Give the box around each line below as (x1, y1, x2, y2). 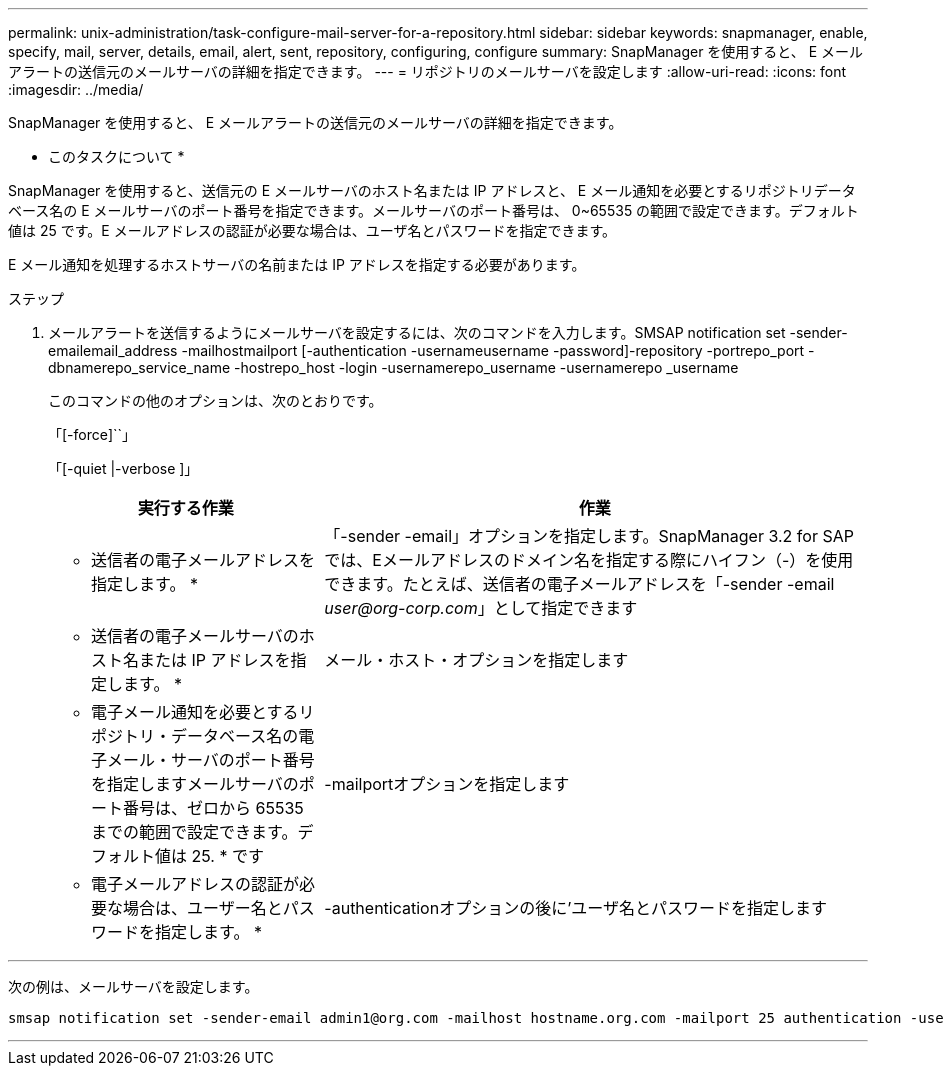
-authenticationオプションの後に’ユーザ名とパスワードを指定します (324, 898, 828, 918)
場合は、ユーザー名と (123, 898, 283, 918)
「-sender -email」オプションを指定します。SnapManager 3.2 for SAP (324, 526, 854, 546)
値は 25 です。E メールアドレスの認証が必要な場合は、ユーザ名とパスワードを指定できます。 (8, 222, 616, 239)
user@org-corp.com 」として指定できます (324, 598, 638, 618)
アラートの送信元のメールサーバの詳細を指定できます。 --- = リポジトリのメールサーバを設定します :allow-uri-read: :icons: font (8, 63, 847, 80)
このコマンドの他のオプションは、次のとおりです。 (48, 392, 383, 409)
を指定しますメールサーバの (91, 774, 299, 794)
